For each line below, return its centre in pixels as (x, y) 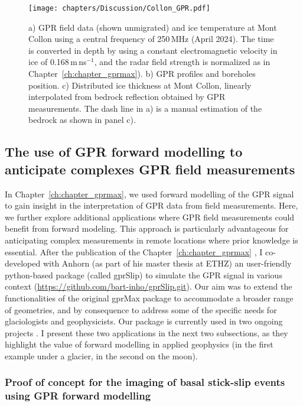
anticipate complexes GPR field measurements (150, 169)
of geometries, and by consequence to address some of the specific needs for (141, 309)
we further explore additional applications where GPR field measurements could (150, 217)
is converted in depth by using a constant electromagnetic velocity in (153, 50)
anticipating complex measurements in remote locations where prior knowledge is (151, 240)
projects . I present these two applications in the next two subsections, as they (146, 332)
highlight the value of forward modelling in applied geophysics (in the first (139, 344)
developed (23, 263)
